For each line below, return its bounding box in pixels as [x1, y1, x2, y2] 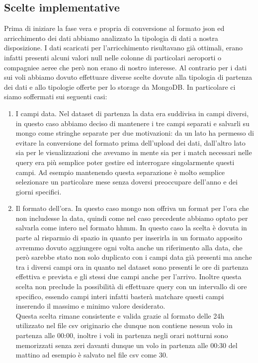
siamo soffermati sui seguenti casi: [4, 91, 107, 102]
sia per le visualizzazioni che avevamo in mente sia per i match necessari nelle [15, 147, 252, 158]
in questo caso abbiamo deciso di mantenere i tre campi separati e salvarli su [15, 118, 250, 128]
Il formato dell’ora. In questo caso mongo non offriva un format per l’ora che [15, 203, 249, 213]
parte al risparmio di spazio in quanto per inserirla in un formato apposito [15, 232, 243, 243]
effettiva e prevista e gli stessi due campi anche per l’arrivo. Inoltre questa [15, 271, 242, 282]
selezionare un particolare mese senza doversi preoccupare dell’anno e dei [15, 177, 238, 187]
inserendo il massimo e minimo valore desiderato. [15, 301, 166, 311]
